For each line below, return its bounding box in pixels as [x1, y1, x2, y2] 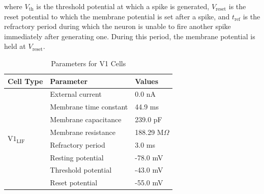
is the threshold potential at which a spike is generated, [36, 1, 210, 11]
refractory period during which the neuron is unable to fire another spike [4, 21, 231, 32]
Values [135, 75, 159, 86]
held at [4, 41, 26, 51]
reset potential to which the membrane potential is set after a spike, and [4, 11, 230, 21]
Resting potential [50, 152, 104, 162]
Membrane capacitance [50, 114, 122, 125]
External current [50, 89, 102, 99]
